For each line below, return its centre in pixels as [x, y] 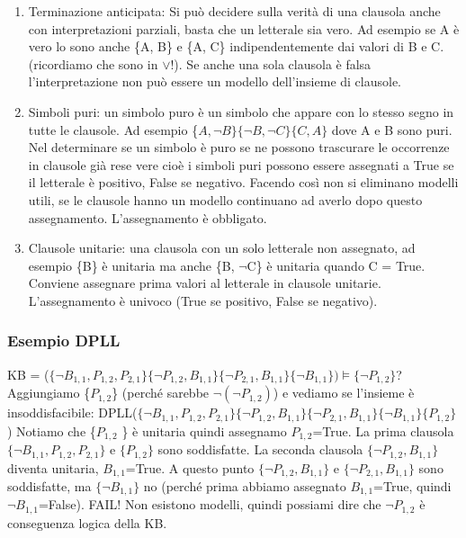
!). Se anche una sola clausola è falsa [271, 63]
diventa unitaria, [53, 467]
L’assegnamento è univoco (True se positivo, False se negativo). [203, 300]
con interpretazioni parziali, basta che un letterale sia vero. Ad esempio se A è [244, 28]
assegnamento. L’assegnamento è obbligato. [148, 217]
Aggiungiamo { [49, 393]
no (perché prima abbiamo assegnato [245, 485]
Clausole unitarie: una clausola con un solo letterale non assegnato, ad [222, 248]
